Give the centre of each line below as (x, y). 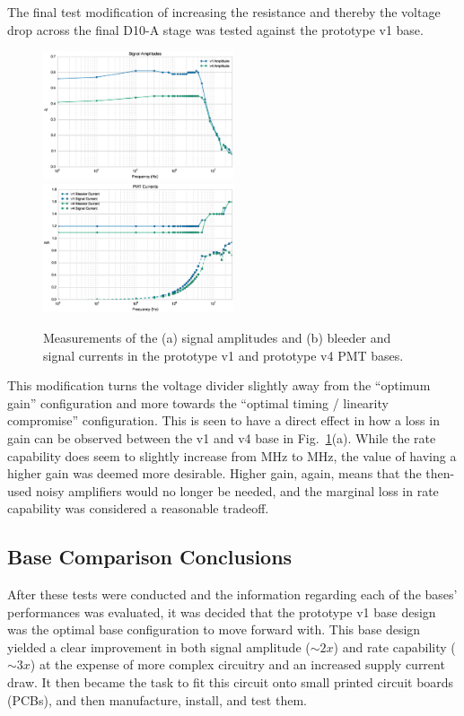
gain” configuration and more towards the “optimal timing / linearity (198, 402)
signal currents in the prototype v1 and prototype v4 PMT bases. (223, 355)
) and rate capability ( (394, 646)
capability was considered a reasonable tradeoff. (138, 508)
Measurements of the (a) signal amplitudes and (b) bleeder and (217, 337)
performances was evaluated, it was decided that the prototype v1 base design (222, 611)
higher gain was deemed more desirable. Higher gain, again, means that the (214, 473)
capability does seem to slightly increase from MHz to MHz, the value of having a (232, 455)
